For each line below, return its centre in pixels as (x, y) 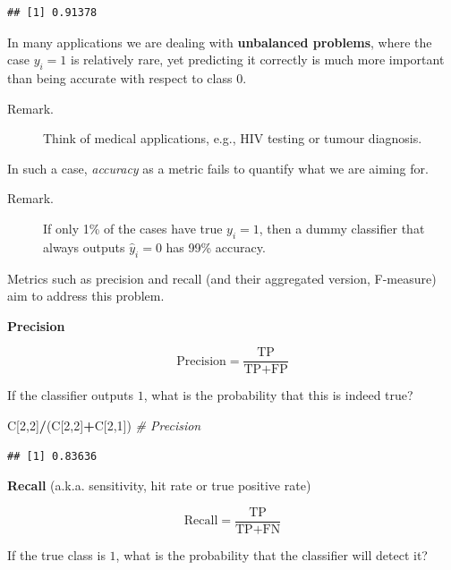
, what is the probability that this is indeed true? (278, 395)
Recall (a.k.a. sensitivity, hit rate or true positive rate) (159, 485)
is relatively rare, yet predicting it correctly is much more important (257, 60)
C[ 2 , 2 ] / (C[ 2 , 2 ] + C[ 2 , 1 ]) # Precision (104, 425)
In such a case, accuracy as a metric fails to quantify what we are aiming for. (218, 168)
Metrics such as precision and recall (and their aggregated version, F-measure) (222, 278)
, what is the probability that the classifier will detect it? (272, 554)
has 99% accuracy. (216, 247)
